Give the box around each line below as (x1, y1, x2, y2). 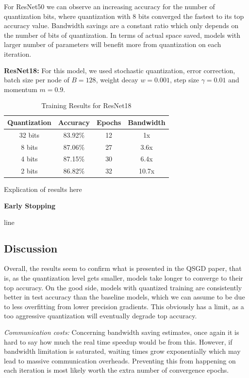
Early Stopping (4, 201, 55, 210)
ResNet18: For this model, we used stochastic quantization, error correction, (4, 65, 235, 75)
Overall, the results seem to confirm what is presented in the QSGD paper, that (4, 263, 242, 273)
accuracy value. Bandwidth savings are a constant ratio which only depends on (4, 20, 239, 31)
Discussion (4, 240, 58, 255)
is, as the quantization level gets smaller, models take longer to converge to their (4, 272, 243, 283)
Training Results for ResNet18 (41, 100, 132, 110)
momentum (4, 84, 37, 94)
